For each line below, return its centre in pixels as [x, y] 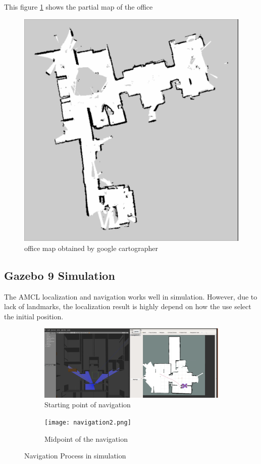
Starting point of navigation [88, 405]
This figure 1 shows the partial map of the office [79, 7]
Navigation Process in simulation [75, 456]
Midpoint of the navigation [86, 438]
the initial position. [34, 316]
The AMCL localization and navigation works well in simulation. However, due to [131, 296]
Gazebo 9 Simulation [60, 275]
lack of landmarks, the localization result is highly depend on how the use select [128, 306]
